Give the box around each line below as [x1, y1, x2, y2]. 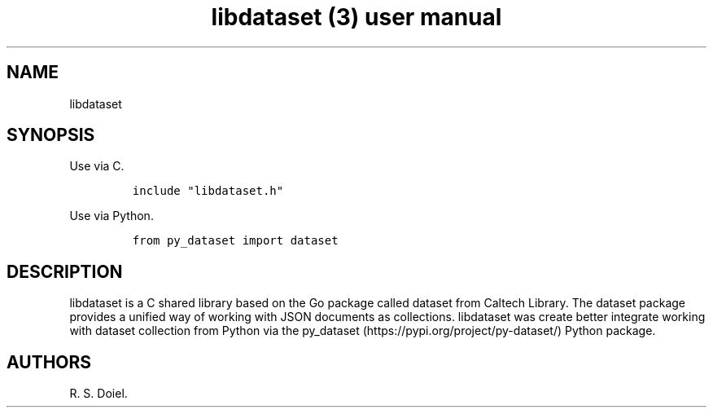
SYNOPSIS [7, 125, 95, 146]
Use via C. [69, 159, 125, 174]
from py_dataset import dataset [132, 234, 339, 248]
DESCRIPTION [7, 261, 123, 282]
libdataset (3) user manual [211, 3, 502, 31]
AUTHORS [7, 351, 92, 372]
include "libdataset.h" [132, 184, 284, 198]
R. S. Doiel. [69, 386, 128, 401]
